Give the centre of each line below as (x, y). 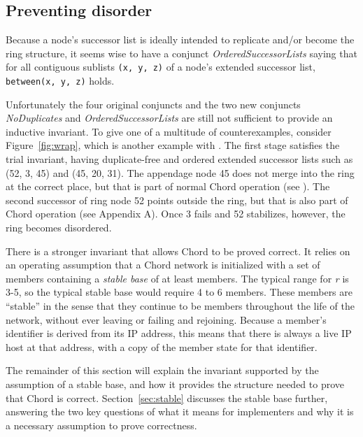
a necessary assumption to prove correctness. (101, 425)
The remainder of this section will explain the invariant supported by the (162, 370)
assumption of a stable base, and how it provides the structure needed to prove (175, 384)
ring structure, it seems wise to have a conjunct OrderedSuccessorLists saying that (181, 53)
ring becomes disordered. (59, 228)
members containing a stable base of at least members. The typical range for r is (177, 278)
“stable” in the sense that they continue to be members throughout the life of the (180, 306)
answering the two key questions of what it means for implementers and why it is (180, 411)
